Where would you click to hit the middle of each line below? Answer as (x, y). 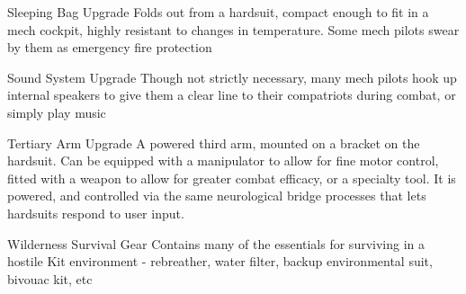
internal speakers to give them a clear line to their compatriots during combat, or (232, 95)
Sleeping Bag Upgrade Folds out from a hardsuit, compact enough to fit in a (218, 12)
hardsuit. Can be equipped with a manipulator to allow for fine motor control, (223, 160)
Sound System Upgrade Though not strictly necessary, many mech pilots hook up (232, 77)
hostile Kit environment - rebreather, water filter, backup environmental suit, (220, 261)
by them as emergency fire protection (110, 47)
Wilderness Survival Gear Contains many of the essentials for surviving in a (216, 243)
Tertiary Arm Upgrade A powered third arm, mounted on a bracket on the (214, 143)
